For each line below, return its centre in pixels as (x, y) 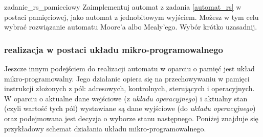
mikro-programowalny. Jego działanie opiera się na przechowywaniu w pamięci (127, 78)
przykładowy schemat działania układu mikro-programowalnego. (105, 128)
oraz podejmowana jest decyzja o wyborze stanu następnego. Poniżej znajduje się (131, 118)
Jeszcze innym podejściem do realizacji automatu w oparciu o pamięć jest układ (129, 68)
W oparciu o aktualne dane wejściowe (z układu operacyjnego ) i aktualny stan (126, 98)
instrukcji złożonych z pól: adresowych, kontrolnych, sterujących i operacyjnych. (129, 88)
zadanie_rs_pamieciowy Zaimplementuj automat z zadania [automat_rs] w (123, 7)
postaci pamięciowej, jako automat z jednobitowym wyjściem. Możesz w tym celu (131, 17)
